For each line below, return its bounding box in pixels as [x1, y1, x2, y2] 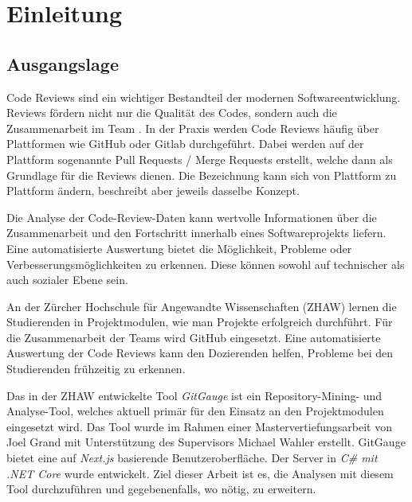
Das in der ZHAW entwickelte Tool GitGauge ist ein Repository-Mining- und [6, 387, 383, 403]
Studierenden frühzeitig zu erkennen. [6, 360, 186, 377]
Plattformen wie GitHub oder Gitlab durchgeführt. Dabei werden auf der [6, 135, 364, 152]
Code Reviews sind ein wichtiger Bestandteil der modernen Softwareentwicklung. [6, 88, 401, 105]
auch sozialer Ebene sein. [6, 271, 128, 288]
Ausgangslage [6, 51, 119, 76]
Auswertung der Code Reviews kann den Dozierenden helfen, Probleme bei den [6, 344, 394, 361]
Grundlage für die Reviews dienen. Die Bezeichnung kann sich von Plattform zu [6, 166, 397, 183]
